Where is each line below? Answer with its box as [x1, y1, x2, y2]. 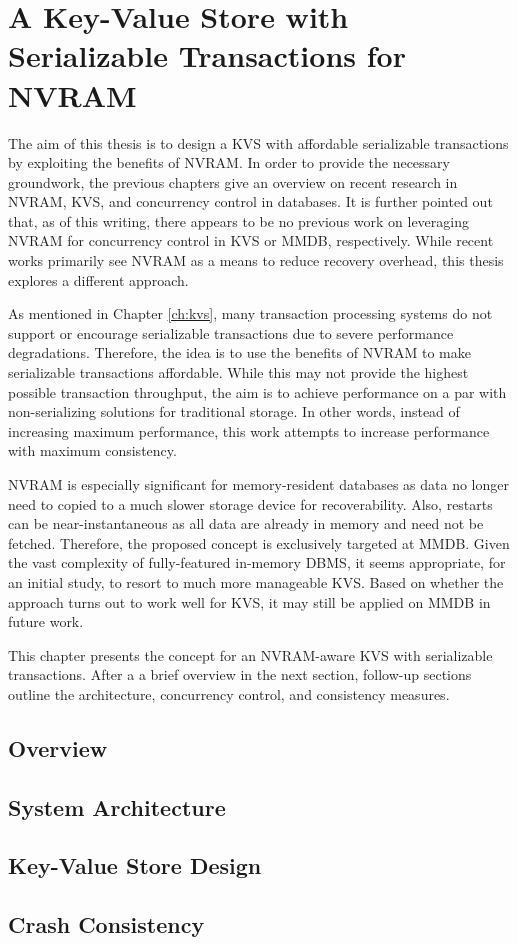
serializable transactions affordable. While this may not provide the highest [8, 362, 469, 383]
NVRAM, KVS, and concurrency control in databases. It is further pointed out [8, 191, 493, 212]
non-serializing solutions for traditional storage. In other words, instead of [8, 401, 460, 422]
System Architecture [8, 791, 226, 822]
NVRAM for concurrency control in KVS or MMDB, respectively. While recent [8, 230, 494, 251]
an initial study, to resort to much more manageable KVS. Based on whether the [8, 571, 504, 592]
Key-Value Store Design [8, 850, 262, 881]
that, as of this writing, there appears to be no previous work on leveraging [8, 210, 470, 231]
